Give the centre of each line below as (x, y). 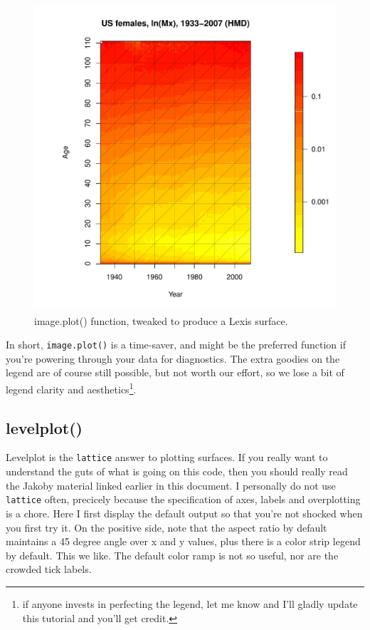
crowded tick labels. (49, 569)
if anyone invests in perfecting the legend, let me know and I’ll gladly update (190, 603)
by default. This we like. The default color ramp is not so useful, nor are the (172, 555)
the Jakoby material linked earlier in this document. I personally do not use (171, 485)
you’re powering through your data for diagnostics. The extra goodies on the (173, 358)
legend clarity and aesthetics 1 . (71, 388)
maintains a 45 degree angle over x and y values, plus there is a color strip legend (183, 541)
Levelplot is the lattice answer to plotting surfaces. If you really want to (167, 457)
